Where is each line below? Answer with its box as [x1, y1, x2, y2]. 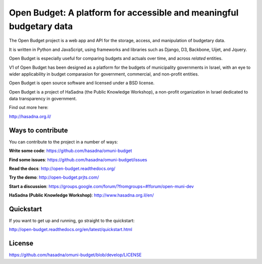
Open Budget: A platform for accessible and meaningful [9, 7, 239, 18]
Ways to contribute [9, 126, 68, 134]
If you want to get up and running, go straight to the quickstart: [9, 218, 135, 224]
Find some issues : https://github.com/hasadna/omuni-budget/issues [9, 156, 147, 162]
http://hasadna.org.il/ [9, 113, 51, 119]
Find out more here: [9, 105, 49, 110]
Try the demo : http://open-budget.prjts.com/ [9, 174, 99, 180]
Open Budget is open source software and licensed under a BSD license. [9, 80, 155, 86]
